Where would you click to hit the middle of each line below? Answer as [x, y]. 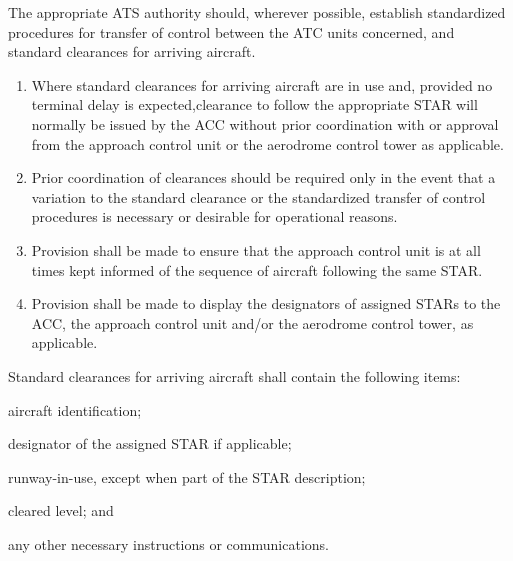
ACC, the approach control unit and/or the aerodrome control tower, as [252, 322]
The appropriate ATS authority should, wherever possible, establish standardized [257, 12]
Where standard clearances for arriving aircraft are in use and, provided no [262, 84]
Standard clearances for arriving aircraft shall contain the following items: [234, 375]
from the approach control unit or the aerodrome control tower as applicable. [267, 143]
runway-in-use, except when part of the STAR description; [187, 476]
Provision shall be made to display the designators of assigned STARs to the [266, 303]
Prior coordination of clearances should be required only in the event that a [263, 177]
